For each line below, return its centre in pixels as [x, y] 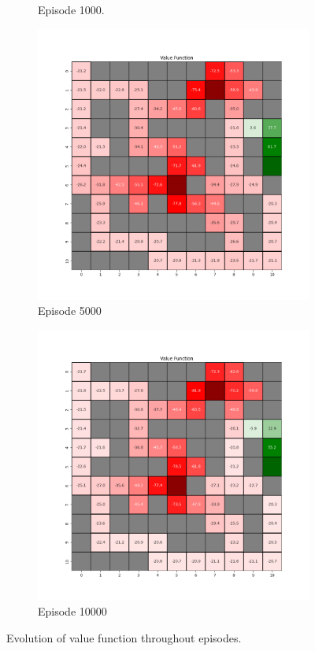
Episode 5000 [70, 311]
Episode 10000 [72, 611]
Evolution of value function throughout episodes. [124, 637]
